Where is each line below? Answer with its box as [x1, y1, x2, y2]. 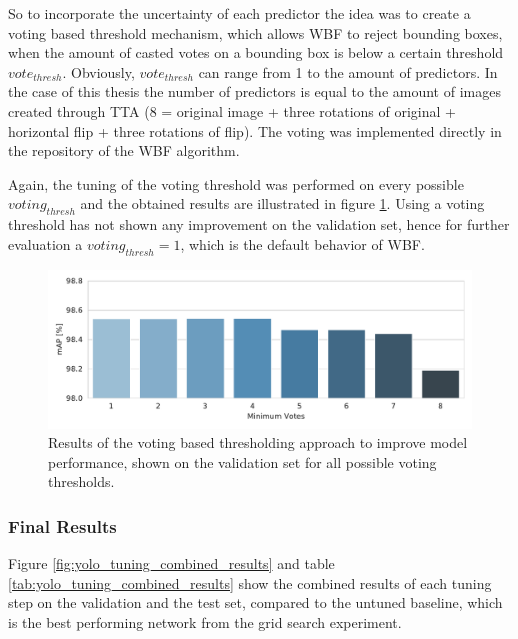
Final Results [8, 513, 117, 538]
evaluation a [8, 233, 83, 254]
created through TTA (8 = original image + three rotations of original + [8, 100, 456, 121]
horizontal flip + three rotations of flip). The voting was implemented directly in [8, 120, 502, 141]
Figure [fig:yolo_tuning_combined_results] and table [8, 553, 335, 574]
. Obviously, [62, 61, 135, 82]
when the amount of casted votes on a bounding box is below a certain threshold [8, 42, 504, 63]
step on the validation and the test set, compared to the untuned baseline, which [8, 592, 503, 613]
